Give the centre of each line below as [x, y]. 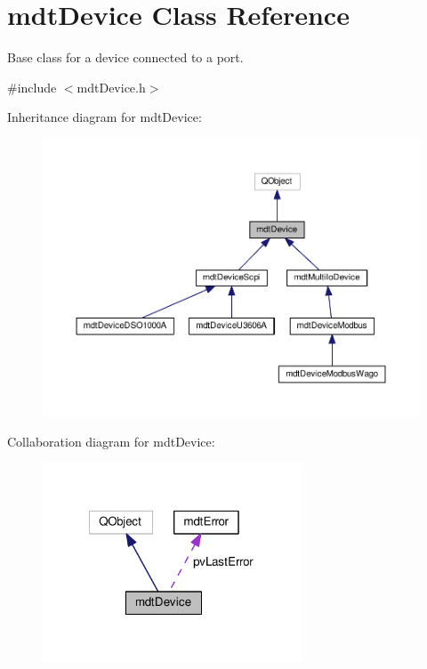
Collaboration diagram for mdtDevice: [111, 442]
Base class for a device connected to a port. [125, 57]
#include [32, 87]
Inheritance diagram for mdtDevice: [105, 117]
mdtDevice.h [111, 87]
